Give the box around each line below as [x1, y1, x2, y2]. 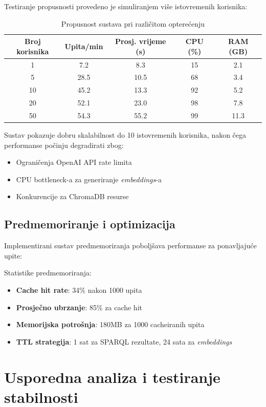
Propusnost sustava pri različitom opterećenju [61, 18, 205, 29]
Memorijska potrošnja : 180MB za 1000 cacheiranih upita [16, 319, 205, 330]
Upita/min [64, 40, 103, 51]
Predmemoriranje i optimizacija [4, 216, 175, 232]
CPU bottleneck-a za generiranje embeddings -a [16, 174, 162, 184]
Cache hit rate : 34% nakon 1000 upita [16, 285, 142, 295]
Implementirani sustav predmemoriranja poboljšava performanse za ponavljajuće [4, 240, 257, 251]
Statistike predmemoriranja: [4, 267, 92, 278]
